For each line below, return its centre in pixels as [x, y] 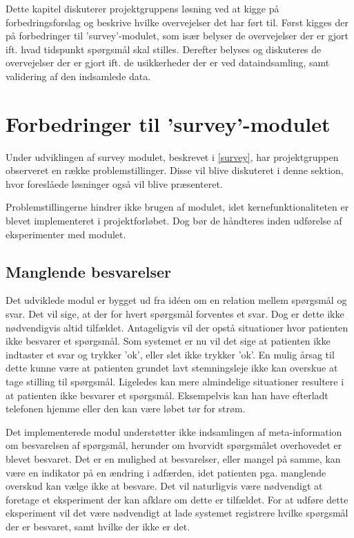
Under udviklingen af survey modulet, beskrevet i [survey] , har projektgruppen [172, 156]
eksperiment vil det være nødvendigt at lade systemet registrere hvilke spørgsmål [177, 513]
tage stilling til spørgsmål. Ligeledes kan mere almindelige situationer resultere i [175, 382]
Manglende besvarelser [88, 271]
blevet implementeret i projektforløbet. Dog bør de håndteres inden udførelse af [174, 221]
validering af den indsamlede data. [78, 76]
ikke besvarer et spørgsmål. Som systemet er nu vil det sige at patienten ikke [168, 341]
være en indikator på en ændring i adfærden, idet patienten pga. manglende [166, 472]
